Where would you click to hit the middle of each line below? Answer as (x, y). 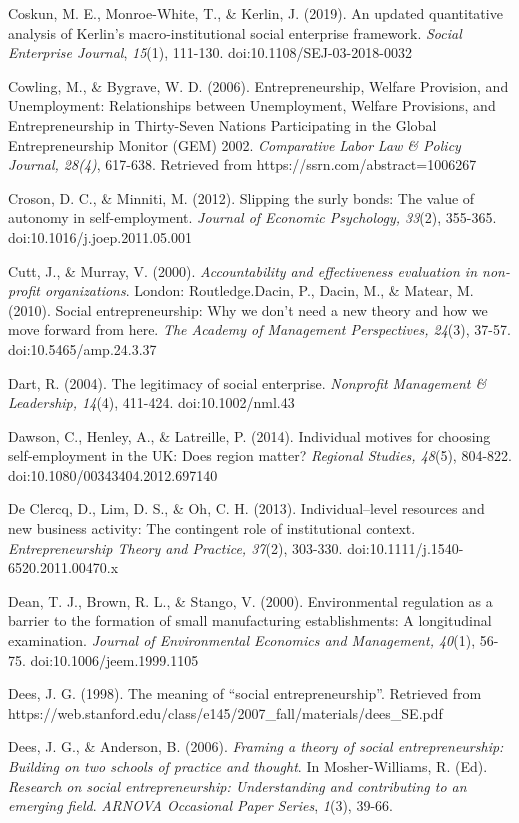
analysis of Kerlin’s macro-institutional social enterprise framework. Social (235, 32)
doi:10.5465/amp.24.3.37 (82, 348)
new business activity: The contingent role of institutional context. (212, 528)
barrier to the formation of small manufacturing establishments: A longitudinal (250, 620)
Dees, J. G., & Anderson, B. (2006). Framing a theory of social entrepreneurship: (256, 746)
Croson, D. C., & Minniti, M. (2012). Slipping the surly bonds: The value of (241, 197)
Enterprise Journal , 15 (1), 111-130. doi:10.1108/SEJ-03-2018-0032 (210, 52)
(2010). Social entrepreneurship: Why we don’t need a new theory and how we (248, 309)
